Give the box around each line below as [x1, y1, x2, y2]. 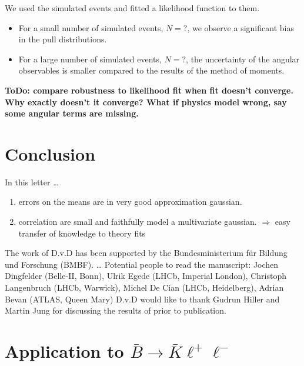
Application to [5, 339, 124, 362]
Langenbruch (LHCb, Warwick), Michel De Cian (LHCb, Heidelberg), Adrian [5, 281, 284, 294]
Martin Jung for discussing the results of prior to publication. [5, 304, 226, 317]
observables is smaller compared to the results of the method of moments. [18, 64, 285, 76]
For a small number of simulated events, [18, 21, 163, 34]
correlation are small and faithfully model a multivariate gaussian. [18, 215, 257, 228]
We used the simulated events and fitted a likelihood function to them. [5, 2, 260, 14]
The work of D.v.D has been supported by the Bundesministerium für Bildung [5, 247, 288, 259]
